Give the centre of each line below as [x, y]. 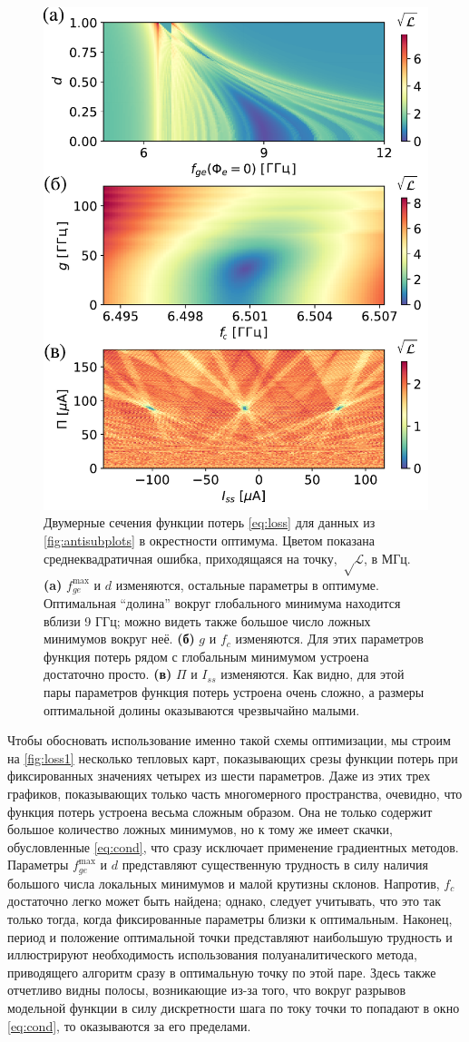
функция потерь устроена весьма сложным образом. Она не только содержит [220, 811]
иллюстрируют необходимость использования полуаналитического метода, [212, 954]
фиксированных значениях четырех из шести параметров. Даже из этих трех [219, 776]
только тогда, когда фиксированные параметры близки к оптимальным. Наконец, [230, 918]
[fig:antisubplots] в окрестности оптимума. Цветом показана [209, 540]
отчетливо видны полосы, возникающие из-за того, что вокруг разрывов [207, 990]
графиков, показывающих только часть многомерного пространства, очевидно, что [235, 793]
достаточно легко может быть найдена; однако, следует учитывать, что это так [224, 901]
